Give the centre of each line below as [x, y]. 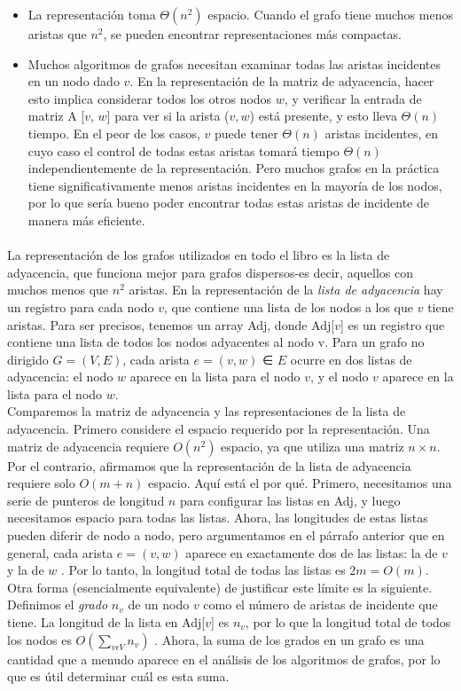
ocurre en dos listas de [351, 359]
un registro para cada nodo [81, 306]
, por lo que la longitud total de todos [348, 622]
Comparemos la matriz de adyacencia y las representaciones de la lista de [207, 411]
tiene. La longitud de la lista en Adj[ [106, 622]
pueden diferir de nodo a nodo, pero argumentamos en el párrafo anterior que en [226, 535]
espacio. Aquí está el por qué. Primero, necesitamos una [300, 483]
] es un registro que [392, 324]
